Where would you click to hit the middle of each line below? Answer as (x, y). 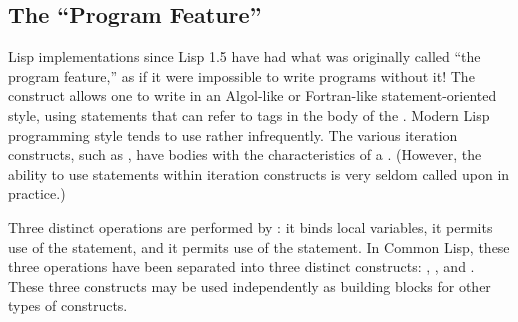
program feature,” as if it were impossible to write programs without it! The (241, 75)
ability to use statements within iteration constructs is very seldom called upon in (259, 173)
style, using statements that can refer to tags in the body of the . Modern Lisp (249, 114)
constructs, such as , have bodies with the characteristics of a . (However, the (245, 154)
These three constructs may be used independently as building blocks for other (249, 285)
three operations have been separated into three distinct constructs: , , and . (241, 266)
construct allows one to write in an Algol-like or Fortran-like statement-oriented (252, 95)
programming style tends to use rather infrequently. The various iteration (233, 134)
